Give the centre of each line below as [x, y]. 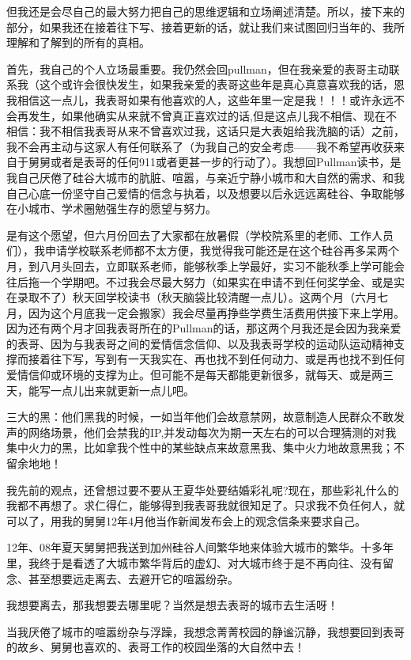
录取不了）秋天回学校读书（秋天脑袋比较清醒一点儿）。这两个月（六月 [197, 297]
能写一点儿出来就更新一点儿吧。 [111, 390]
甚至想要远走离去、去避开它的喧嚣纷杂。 [133, 578]
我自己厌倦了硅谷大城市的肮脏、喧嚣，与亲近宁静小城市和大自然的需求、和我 [205, 177]
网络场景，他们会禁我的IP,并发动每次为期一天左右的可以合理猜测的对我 [212, 432]
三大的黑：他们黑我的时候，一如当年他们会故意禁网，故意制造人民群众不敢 [200, 417]
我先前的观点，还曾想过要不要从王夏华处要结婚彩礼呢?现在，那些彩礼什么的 [203, 489]
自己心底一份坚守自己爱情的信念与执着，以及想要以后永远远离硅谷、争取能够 [205, 193]
